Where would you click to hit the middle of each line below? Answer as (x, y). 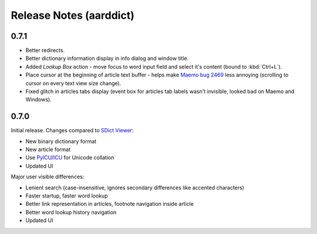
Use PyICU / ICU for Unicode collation (70, 158)
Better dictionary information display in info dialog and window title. (107, 58)
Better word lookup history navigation (71, 212)
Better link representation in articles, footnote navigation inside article (109, 204)
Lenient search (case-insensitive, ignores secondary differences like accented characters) (135, 188)
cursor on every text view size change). (73, 83)
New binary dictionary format (61, 141)
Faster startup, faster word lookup (67, 196)
